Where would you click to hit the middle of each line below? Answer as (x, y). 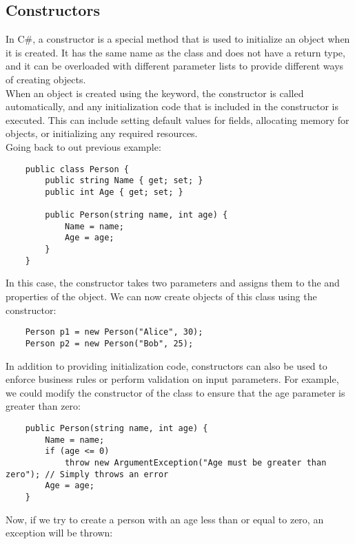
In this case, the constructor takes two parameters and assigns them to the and (173, 283)
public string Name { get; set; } (124, 181)
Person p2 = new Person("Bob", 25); (109, 343)
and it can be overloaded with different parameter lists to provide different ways (175, 66)
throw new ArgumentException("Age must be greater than (195, 462)
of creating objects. (46, 79)
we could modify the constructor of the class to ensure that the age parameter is (175, 392)
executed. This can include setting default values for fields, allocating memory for (177, 119)
